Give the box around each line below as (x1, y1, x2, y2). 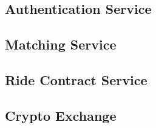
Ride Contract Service (5, 70, 148, 89)
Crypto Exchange (5, 106, 117, 124)
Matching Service (5, 35, 117, 54)
